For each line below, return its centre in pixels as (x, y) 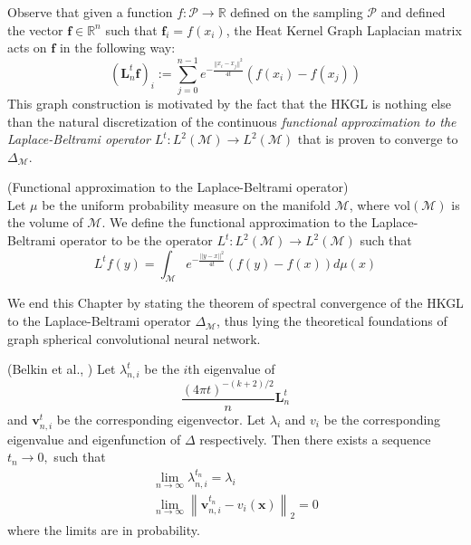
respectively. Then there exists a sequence (315, 439)
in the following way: (117, 48)
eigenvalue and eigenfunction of (94, 439)
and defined (413, 12)
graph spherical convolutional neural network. (134, 338)
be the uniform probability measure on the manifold (186, 204)
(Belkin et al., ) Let (62, 369)
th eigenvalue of (231, 369)
